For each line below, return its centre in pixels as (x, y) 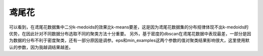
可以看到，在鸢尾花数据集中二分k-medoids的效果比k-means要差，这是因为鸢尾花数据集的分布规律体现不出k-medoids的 (129, 27)
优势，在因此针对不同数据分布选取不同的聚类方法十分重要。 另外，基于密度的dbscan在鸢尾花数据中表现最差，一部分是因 (130, 33)
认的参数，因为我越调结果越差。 (41, 47)
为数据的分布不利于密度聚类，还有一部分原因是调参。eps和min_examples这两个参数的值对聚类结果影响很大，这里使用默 (129, 41)
